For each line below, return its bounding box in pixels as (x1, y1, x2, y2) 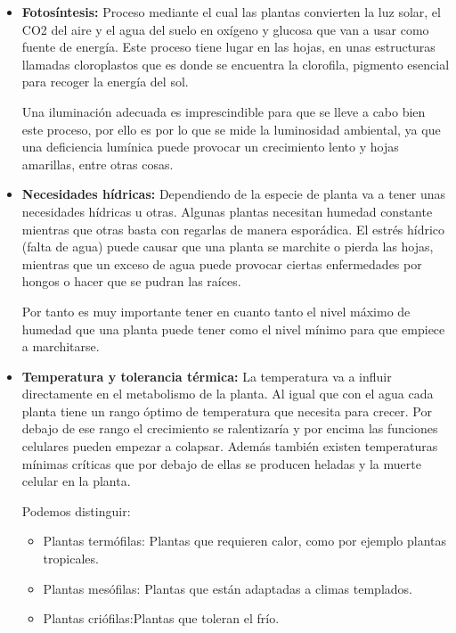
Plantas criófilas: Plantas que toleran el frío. (43, 609, 280, 628)
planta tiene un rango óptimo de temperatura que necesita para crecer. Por (21, 401, 433, 420)
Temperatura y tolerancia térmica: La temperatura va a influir (21, 366, 392, 385)
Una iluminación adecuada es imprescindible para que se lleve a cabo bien (21, 102, 426, 120)
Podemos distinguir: (21, 501, 131, 520)
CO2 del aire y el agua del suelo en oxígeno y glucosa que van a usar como (21, 20, 429, 38)
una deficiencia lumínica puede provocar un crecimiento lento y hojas (21, 137, 399, 156)
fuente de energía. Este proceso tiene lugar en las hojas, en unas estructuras (21, 37, 436, 56)
